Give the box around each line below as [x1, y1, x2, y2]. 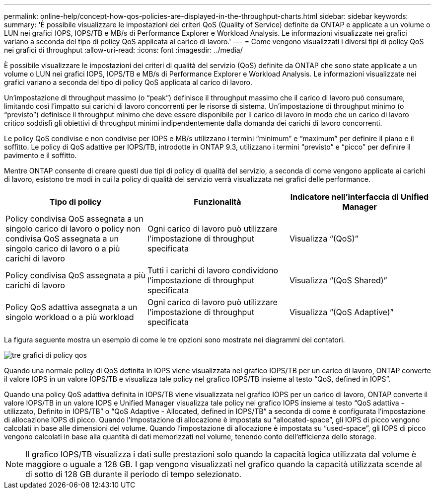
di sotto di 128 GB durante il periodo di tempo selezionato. [25, 469, 242, 479]
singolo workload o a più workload [5, 312, 134, 322]
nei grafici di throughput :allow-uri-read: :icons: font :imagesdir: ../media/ [4, 46, 243, 54]
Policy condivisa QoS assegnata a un [5, 214, 144, 224]
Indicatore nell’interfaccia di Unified [290, 192, 429, 202]
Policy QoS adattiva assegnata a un [5, 302, 138, 312]
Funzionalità [194, 197, 241, 207]
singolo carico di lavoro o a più [5, 244, 120, 253]
